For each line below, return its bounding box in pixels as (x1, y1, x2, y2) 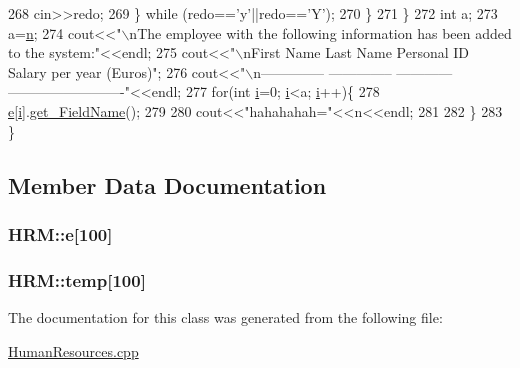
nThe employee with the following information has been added (129, 22, 512, 43)
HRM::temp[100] (8, 267, 146, 292)
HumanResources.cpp (8, 340, 139, 361)
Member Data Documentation (8, 169, 327, 200)
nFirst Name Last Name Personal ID (243, 42, 470, 63)
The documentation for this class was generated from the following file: (8, 307, 443, 327)
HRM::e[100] (8, 221, 113, 246)
